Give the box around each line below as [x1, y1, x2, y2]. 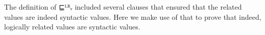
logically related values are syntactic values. [4, 21, 140, 32]
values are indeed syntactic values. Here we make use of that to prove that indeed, [4, 11, 261, 22]
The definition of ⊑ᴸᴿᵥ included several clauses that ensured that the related [4, 2, 242, 12]
